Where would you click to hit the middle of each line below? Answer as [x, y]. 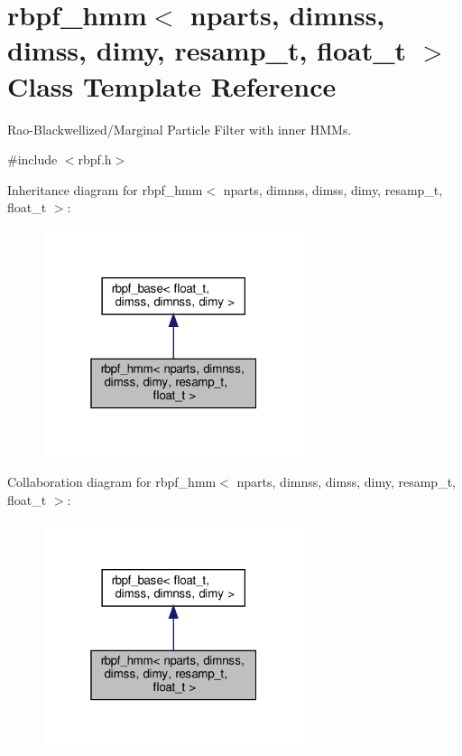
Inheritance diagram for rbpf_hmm [105, 189]
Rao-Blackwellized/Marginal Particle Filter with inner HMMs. [180, 129]
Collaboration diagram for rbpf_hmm [112, 482]
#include [32, 159]
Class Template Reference [172, 85]
